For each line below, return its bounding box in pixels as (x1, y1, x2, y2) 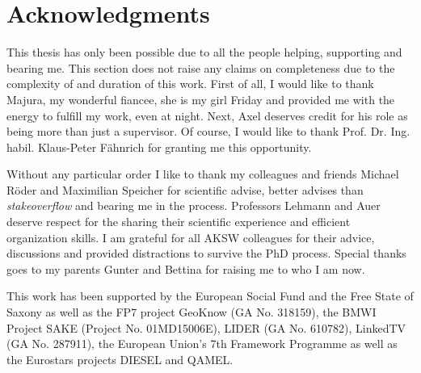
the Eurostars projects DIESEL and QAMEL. (6, 350, 234, 367)
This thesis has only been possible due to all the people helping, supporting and (6, 44, 402, 61)
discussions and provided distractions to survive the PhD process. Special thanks (6, 245, 406, 262)
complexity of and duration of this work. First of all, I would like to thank (6, 75, 374, 92)
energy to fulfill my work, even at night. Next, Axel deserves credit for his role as (6, 107, 408, 124)
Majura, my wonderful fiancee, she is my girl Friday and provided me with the (6, 90, 395, 107)
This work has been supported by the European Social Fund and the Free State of (6, 287, 414, 304)
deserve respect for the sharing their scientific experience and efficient (6, 213, 351, 230)
